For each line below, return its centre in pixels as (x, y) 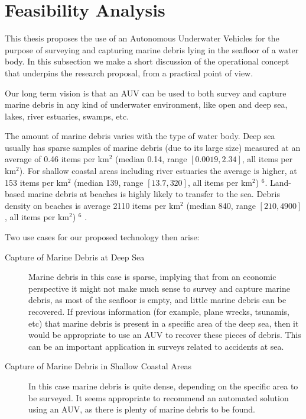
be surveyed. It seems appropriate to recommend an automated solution (159, 397)
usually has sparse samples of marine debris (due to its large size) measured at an (153, 147)
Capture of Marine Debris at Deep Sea (75, 257)
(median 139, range (109, 182)
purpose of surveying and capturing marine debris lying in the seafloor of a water (152, 49)
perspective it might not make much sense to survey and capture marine (159, 288)
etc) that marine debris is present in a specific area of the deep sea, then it (164, 323)
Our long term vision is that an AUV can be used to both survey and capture (146, 93)
